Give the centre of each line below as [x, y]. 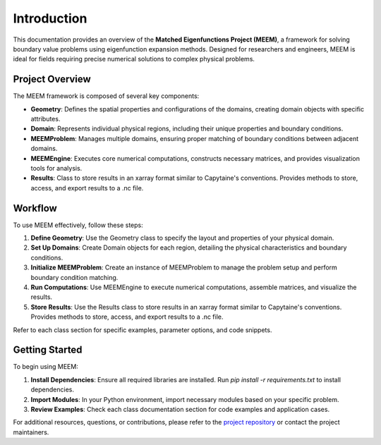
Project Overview [52, 79]
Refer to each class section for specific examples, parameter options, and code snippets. [143, 330]
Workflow [35, 208]
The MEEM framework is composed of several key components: [106, 96]
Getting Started [48, 350]
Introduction [50, 18]
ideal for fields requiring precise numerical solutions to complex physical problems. [134, 59]
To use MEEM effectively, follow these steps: [78, 225]
